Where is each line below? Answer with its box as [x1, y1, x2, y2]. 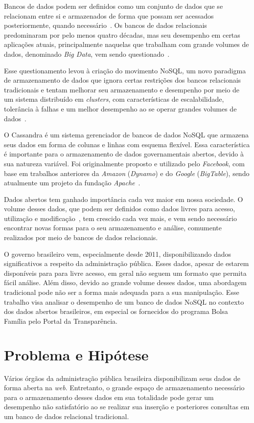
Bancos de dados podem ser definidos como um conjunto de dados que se [4, 1, 223, 11]
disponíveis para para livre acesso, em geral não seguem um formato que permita [4, 267, 247, 278]
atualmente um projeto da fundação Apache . [4, 178, 140, 188]
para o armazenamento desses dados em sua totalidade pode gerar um [4, 392, 214, 402]
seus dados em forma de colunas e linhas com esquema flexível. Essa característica [4, 139, 250, 149]
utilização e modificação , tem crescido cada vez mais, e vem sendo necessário [4, 213, 237, 223]
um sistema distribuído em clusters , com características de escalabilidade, [4, 94, 224, 104]
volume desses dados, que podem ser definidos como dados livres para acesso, [4, 203, 235, 214]
